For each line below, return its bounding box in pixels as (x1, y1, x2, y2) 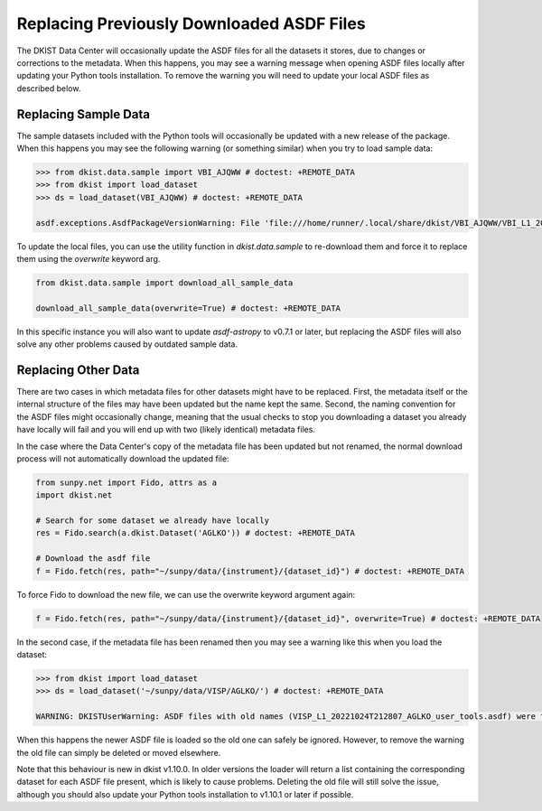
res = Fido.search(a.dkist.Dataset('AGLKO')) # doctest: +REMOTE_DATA (35, 528, 356, 538)
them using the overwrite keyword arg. (16, 253, 161, 264)
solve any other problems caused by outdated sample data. (16, 339, 238, 350)
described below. (16, 82, 81, 94)
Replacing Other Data (16, 362, 140, 378)
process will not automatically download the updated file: (16, 452, 229, 464)
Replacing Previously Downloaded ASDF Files (16, 14, 366, 33)
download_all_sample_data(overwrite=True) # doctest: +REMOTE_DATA (35, 303, 341, 313)
